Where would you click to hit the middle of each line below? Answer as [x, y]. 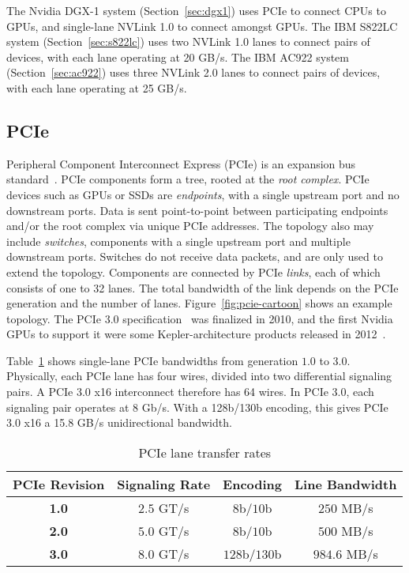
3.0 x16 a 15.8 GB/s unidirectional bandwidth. [119, 422]
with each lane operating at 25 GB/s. [97, 87]
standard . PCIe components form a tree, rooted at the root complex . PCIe [188, 179]
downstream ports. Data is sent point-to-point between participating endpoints [197, 210]
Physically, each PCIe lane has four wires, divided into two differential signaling [199, 376]
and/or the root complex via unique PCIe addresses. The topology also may [190, 226]
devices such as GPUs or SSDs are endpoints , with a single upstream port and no [203, 194]
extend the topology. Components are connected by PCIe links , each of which [193, 271]
